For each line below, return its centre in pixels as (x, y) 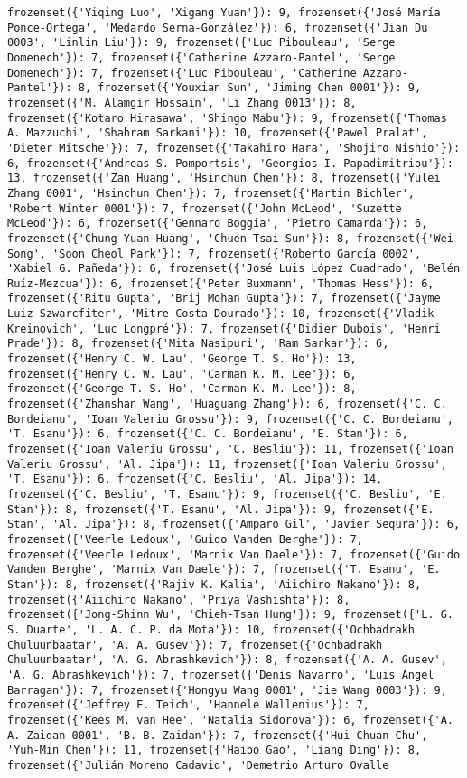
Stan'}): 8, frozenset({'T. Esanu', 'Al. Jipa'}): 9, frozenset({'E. (221, 509)
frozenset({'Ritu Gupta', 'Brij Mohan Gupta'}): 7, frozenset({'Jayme (224, 299)
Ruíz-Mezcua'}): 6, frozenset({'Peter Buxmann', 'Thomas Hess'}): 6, (221, 283)
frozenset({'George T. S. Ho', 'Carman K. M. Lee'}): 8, (182, 389)
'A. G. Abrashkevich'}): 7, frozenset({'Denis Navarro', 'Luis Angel (221, 675)
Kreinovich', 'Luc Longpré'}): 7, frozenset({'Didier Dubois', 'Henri (224, 328)
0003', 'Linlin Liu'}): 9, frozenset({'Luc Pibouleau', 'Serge (201, 43)
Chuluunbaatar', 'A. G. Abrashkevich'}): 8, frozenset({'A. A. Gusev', (227, 660)
